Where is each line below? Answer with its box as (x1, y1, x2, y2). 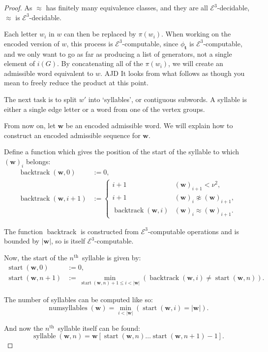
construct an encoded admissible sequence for (4, 130, 141, 140)
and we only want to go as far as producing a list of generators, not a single (4, 48, 232, 59)
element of (4, 58, 35, 69)
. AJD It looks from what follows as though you (100, 68, 245, 78)
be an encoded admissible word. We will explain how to (65, 120, 233, 131)
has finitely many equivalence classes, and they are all (46, 2, 208, 12)
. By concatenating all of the (57, 58, 143, 69)
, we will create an (168, 58, 223, 69)
